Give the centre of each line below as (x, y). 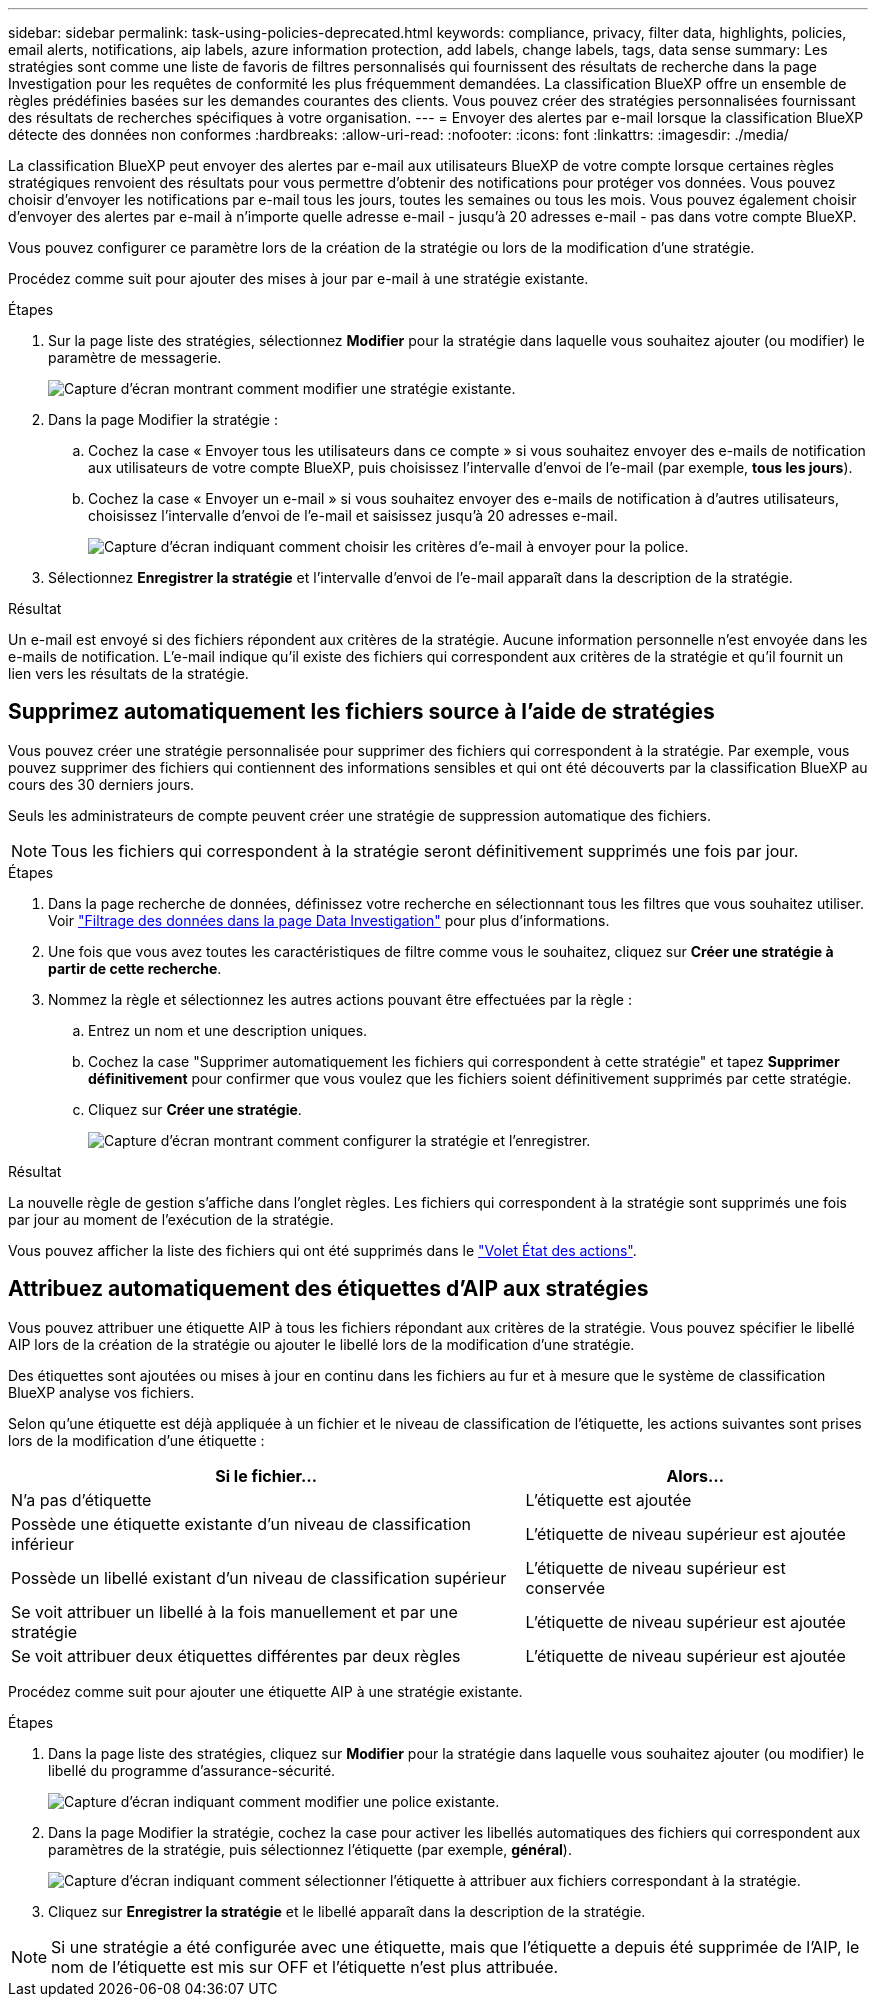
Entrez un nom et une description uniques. (228, 1030)
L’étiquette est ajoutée (608, 1499)
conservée (565, 1587)
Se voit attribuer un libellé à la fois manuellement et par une (234, 1611)
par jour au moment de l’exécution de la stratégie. (171, 1219)
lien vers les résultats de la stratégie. (128, 673)
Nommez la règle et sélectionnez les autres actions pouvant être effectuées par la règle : (340, 999)
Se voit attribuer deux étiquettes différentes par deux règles (236, 1655)
